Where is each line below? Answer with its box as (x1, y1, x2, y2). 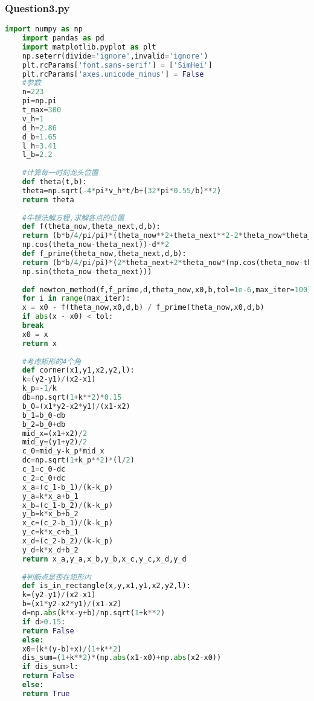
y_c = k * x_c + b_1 (22, 528, 78, 537)
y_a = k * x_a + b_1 (22, 491, 78, 501)
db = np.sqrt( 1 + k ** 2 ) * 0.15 (22, 393, 122, 402)
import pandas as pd (22, 34, 104, 43)
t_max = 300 (22, 106, 62, 115)
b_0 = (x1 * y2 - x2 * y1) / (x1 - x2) (22, 402, 130, 411)
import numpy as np (5, 25, 83, 34)
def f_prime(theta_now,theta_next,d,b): (22, 249, 187, 258)
